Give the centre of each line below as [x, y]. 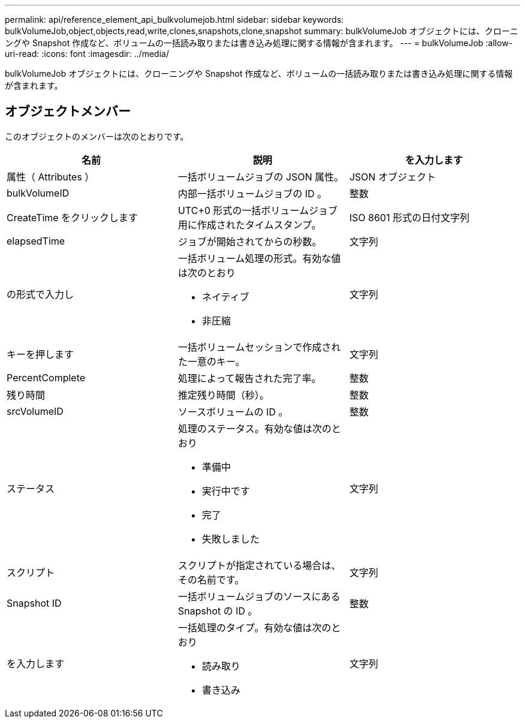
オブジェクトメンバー [68, 112]
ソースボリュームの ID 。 [233, 412]
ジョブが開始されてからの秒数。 [250, 241]
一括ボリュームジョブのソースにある [259, 596]
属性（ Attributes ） [51, 177]
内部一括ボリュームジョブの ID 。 [252, 193]
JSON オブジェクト [393, 177]
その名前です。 [211, 579]
